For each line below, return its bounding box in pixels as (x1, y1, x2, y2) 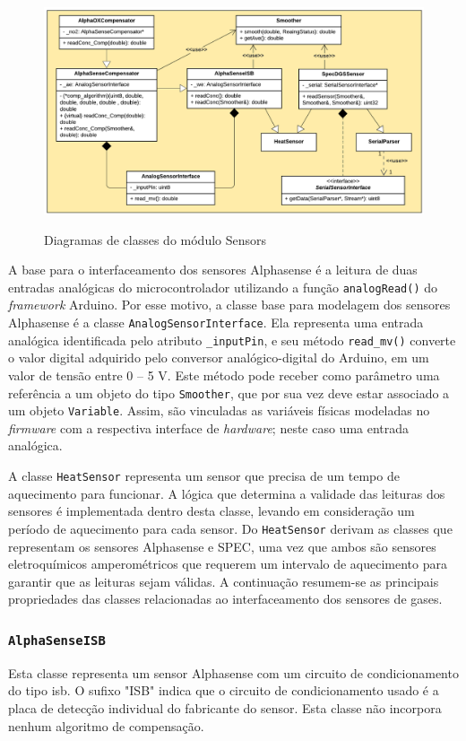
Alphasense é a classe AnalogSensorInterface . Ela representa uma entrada (8, 313, 424, 332)
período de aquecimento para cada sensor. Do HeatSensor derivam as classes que (8, 519, 453, 537)
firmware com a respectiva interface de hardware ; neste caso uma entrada (8, 418, 410, 437)
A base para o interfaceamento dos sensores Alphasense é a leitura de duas (8, 260, 418, 279)
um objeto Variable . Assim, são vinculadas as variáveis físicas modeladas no (8, 401, 430, 420)
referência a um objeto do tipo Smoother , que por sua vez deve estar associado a (8, 383, 450, 402)
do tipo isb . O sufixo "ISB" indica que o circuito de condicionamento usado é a (8, 681, 439, 700)
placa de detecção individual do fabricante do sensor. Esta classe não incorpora (8, 698, 442, 717)
